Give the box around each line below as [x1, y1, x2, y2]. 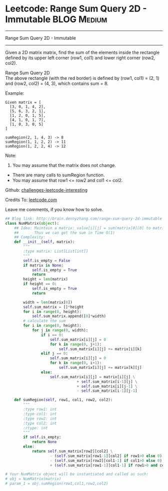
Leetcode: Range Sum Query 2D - [5, 3, 147, 15]
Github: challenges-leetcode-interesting [5, 187, 87, 193]
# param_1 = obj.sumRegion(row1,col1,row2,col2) [5, 481, 108, 486]
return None [31, 439, 57, 444]
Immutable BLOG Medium [5, 14, 107, 25]
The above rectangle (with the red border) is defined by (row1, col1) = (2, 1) [5, 75, 159, 81]
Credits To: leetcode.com [5, 197, 57, 203]
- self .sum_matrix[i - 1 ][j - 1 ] [76, 388, 137, 394]
